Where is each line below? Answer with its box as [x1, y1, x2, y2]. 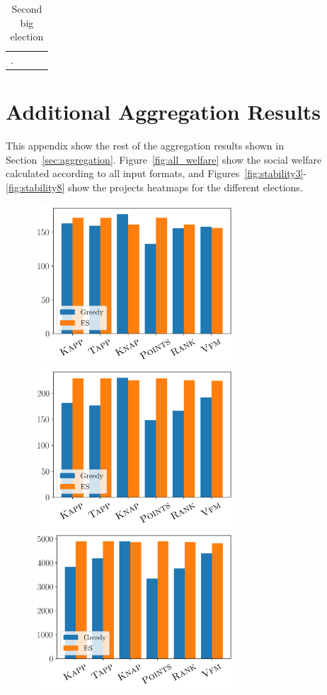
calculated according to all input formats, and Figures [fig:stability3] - [6, 166, 307, 181]
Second [11, 1, 42, 16]
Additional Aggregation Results [6, 97, 321, 126]
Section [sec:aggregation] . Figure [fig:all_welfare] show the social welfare [6, 152, 322, 166]
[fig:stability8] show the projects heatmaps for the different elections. [6, 180, 303, 195]
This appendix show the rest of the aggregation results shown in [6, 138, 284, 153]
